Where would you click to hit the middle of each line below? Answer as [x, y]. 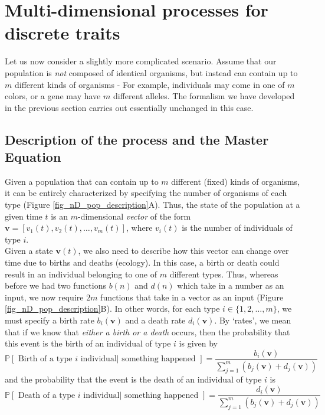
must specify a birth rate [50, 320]
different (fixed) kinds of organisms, [236, 181]
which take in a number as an [231, 285]
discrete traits [63, 33]
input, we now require [44, 297]
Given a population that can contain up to [82, 181]
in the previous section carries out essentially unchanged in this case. [129, 107]
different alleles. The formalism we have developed [204, 96]
